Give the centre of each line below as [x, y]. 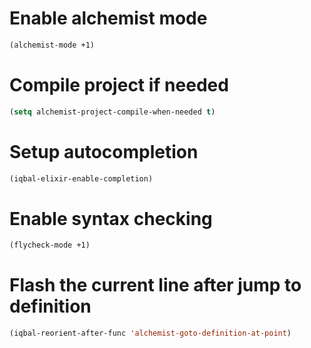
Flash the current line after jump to [155, 285]
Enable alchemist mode [108, 18]
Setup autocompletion [104, 151]
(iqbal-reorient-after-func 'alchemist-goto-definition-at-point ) [150, 333]
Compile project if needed [119, 85]
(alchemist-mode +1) [52, 45]
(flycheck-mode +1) [50, 245]
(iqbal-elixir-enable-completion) [81, 178]
